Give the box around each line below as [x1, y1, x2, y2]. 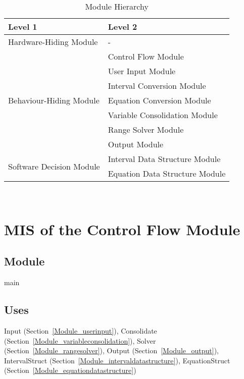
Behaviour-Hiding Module [8, 94, 100, 106]
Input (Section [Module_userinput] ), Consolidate [4, 325, 157, 336]
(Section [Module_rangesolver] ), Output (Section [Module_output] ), [4, 345, 219, 356]
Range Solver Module [108, 124, 184, 135]
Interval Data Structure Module [108, 153, 221, 165]
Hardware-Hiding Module [8, 36, 98, 47]
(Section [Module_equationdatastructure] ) [4, 365, 136, 375]
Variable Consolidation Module [108, 109, 218, 121]
